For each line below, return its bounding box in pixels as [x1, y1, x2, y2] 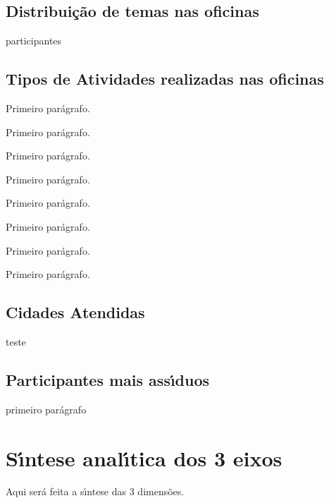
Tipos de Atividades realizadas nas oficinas [6, 68, 324, 90]
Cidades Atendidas [6, 301, 145, 323]
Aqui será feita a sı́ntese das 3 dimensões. [6, 484, 185, 499]
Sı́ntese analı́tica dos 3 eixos [6, 443, 283, 472]
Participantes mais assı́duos [6, 368, 210, 390]
